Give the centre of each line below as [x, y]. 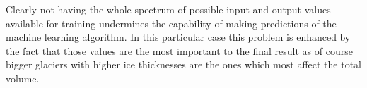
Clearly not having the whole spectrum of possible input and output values [168, 9]
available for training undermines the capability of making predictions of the [171, 23]
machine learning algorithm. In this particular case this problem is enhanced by [178, 37]
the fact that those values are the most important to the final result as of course [179, 50]
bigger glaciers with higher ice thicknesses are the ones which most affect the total [183, 64]
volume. [23, 78]
